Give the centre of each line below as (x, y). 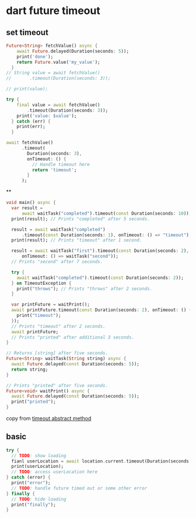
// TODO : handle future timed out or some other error (79, 488)
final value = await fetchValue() (58, 105)
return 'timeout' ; (54, 170)
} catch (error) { (28, 478)
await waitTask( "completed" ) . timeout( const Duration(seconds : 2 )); (100, 278)
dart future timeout (53, 11)
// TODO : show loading (39, 455)
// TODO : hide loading (39, 499)
